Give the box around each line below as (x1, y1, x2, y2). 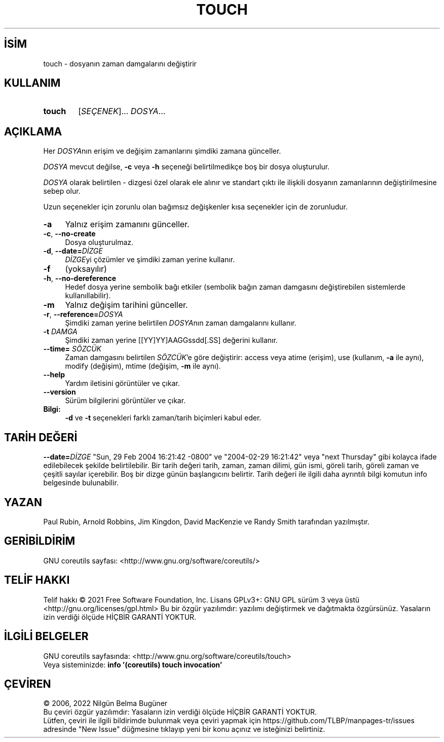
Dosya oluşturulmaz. (65, 238, 134, 247)
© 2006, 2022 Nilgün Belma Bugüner (43, 699, 168, 708)
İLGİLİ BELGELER (4, 630, 89, 643)
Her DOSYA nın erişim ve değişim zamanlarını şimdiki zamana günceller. (43, 147, 281, 156)
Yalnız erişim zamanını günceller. (65, 219, 190, 230)
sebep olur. (43, 187, 81, 196)
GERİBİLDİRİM (4, 535, 76, 548)
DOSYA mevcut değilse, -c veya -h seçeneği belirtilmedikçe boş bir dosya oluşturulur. (43, 162, 330, 171)
